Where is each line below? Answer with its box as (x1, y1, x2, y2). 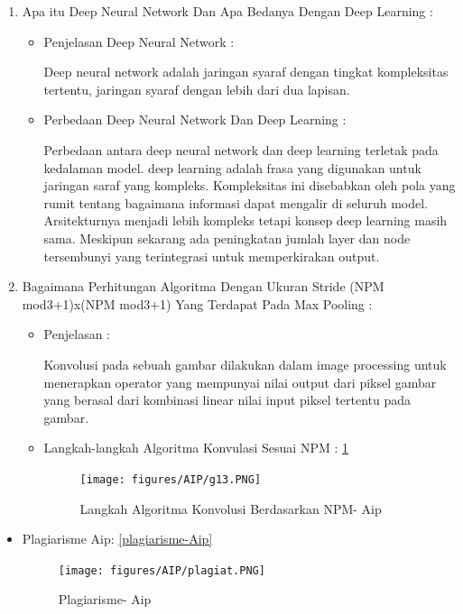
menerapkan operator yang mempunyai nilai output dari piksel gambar (43, 372, 437, 391)
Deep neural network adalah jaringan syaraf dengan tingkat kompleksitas (43, 62, 449, 81)
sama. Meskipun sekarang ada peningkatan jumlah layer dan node (43, 228, 411, 247)
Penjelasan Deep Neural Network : (43, 32, 235, 50)
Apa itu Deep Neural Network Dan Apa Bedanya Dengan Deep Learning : (22, 2, 433, 20)
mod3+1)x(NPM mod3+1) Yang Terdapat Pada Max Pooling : (22, 294, 373, 313)
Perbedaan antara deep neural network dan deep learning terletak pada (43, 140, 439, 159)
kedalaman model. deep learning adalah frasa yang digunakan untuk (43, 158, 421, 177)
